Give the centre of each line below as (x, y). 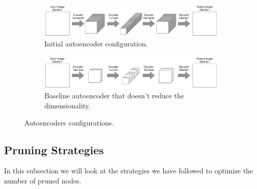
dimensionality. (68, 106)
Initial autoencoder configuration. (96, 44)
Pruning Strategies (54, 149)
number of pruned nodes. (43, 181)
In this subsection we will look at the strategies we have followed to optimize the (128, 171)
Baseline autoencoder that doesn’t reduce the (114, 96)
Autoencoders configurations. (69, 122)
